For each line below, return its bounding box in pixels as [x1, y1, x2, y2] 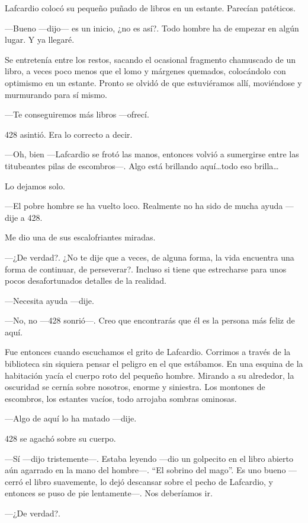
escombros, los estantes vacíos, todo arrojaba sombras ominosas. [5, 392, 237, 404]
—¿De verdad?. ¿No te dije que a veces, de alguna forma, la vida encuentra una [5, 251, 294, 263]
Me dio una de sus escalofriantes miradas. [5, 231, 156, 243]
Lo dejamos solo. [5, 179, 65, 192]
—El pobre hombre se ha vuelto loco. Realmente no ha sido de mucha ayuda [5, 199, 283, 212]
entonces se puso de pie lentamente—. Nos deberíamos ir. [5, 487, 213, 499]
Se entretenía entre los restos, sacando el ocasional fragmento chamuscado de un [5, 53, 296, 65]
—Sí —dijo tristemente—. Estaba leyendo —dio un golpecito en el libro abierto [5, 452, 293, 464]
